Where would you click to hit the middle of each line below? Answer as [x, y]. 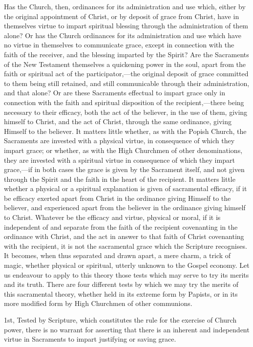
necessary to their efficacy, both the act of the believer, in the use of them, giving [126, 112]
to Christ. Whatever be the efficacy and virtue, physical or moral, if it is [112, 217]
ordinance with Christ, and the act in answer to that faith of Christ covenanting [124, 236]
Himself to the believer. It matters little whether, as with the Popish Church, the [125, 131]
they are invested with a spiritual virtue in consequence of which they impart [119, 160]
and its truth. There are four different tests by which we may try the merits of [121, 284]
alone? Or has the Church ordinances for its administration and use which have [123, 35]
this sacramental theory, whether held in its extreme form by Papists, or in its [121, 293]
